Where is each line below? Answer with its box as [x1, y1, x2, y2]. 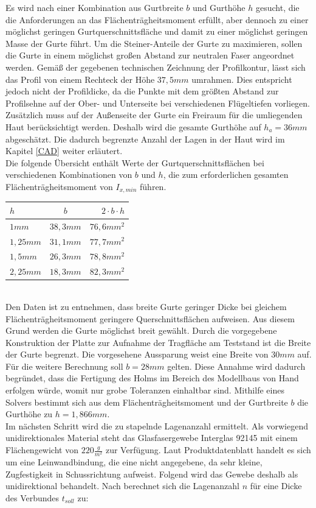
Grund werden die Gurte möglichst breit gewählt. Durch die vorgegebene [5, 324, 277, 337]
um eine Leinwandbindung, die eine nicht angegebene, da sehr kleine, [5, 456, 263, 468]
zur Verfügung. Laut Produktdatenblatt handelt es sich [105, 443, 311, 456]
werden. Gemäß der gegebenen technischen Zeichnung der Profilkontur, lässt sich [5, 60, 306, 73]
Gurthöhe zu [5, 407, 53, 420]
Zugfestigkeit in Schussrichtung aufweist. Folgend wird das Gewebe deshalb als [5, 467, 298, 480]
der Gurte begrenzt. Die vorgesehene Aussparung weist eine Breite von [5, 348, 269, 361]
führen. [140, 180, 167, 192]
